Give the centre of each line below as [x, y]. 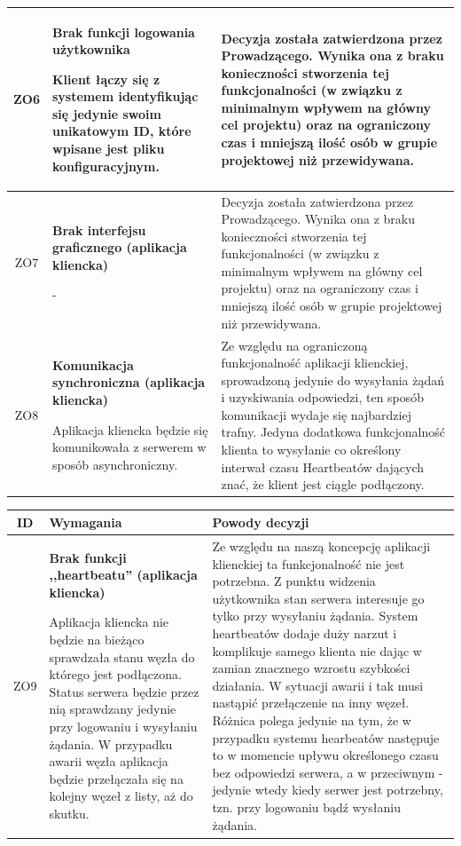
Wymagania [86, 522]
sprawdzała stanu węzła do [122, 656]
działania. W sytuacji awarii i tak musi [318, 685]
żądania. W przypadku [111, 743]
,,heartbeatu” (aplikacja [123, 575]
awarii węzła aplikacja [109, 761]
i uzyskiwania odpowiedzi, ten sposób [323, 397]
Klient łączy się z [106, 79]
